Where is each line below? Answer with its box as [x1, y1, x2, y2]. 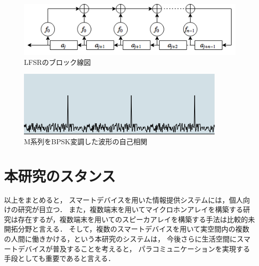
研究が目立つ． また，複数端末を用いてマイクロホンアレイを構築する [17, 204, 243, 215]
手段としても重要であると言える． [4, 253, 115, 264]
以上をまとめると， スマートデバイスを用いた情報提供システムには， [4, 194, 229, 205]
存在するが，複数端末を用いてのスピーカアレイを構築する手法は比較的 [17, 214, 248, 224]
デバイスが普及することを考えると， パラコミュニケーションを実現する [17, 243, 250, 254]
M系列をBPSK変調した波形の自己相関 [24, 136, 147, 146]
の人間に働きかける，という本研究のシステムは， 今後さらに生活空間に [4, 233, 237, 244]
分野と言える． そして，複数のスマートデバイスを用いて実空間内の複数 [17, 224, 250, 234]
